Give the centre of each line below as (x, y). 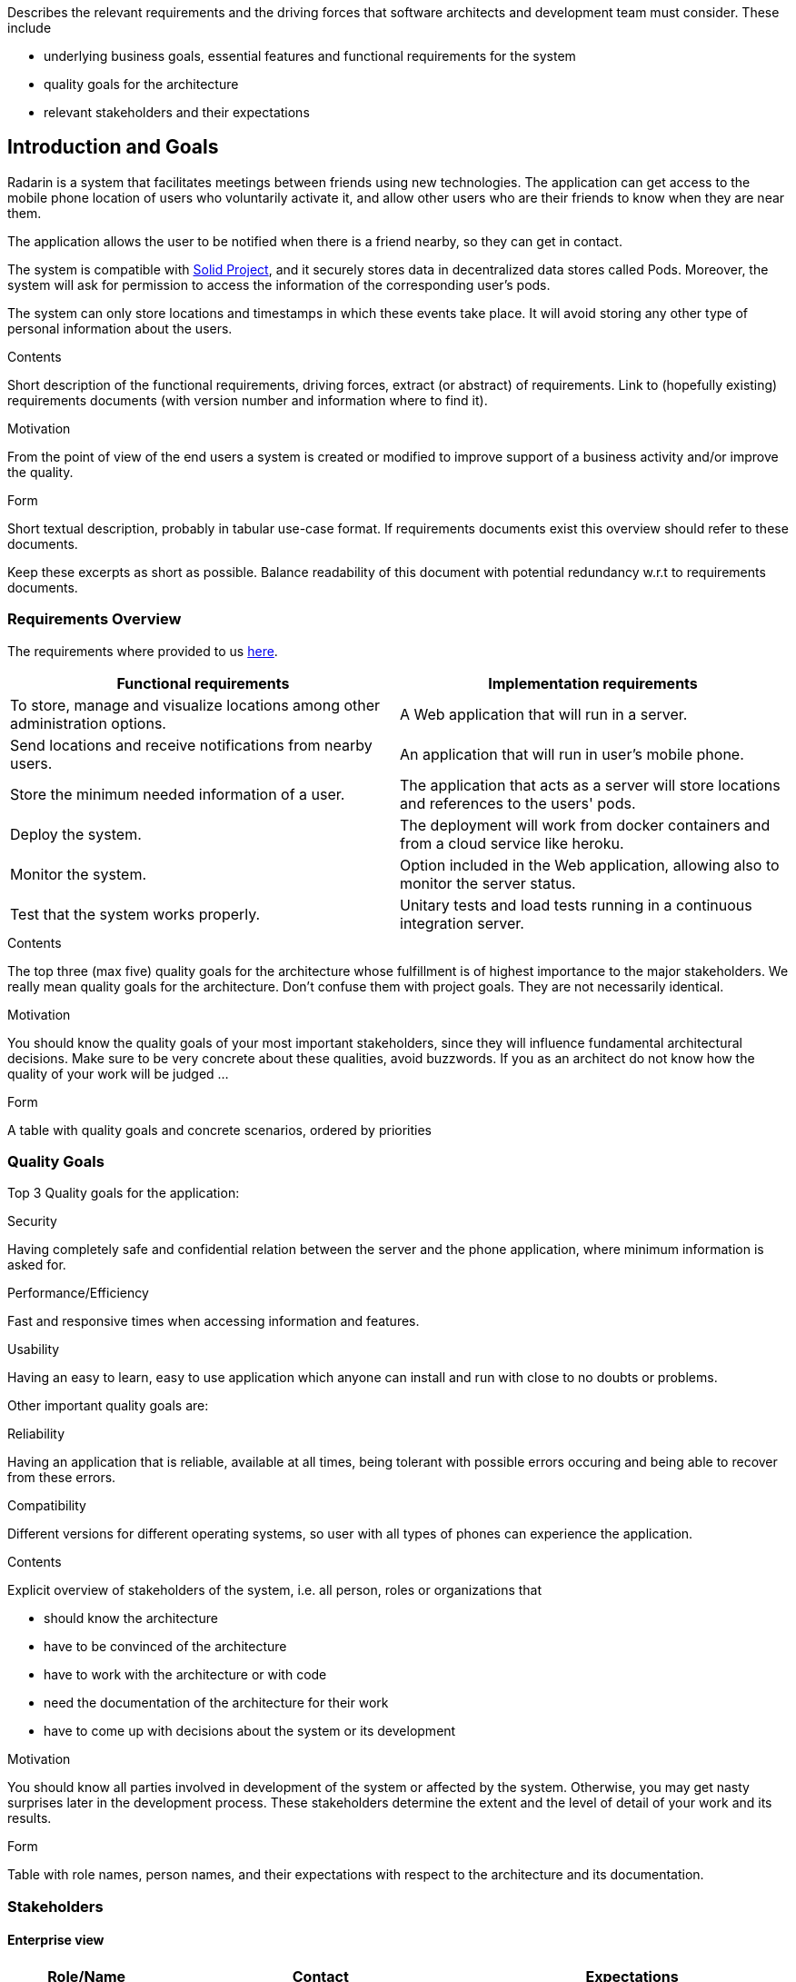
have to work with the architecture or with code (185, 1675)
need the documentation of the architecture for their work (216, 1703)
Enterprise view (56, 1940)
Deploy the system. (76, 834)
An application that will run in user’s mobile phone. (572, 754)
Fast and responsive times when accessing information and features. (214, 1321)
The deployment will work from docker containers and (585, 825)
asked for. (37, 1265)
